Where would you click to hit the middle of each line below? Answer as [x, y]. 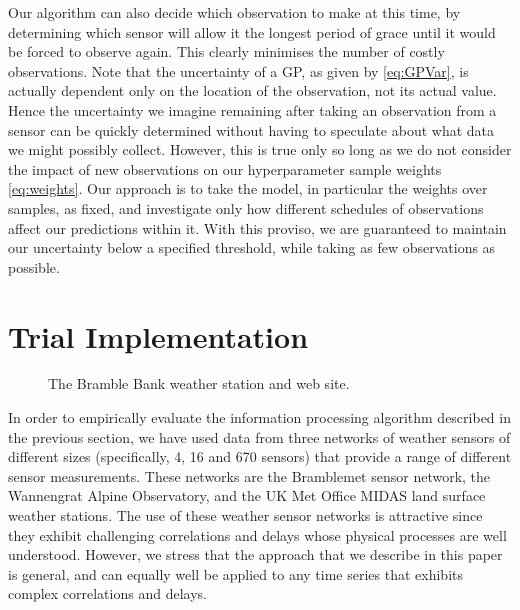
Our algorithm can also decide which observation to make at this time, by [234, 12]
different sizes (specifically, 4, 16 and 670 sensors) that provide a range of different [260, 456]
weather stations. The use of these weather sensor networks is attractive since [245, 515]
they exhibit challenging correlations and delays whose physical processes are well [257, 534]
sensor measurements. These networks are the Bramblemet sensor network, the [249, 475]
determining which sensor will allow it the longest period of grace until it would [252, 31]
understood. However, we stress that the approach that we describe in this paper [255, 554]
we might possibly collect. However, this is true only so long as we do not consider [260, 149]
